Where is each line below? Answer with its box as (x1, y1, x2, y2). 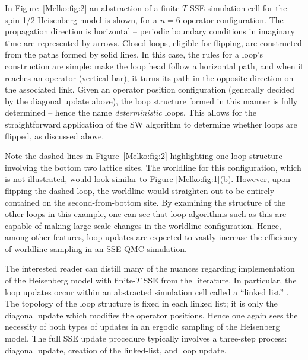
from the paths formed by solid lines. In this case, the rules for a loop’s (5, 48, 263, 60)
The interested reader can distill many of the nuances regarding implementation (5, 262, 295, 275)
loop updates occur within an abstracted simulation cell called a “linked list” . (5, 285, 289, 298)
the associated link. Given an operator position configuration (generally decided (5, 83, 294, 95)
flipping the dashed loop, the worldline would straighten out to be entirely (5, 184, 275, 196)
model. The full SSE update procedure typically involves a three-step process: (5, 332, 287, 345)
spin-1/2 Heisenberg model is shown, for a (5, 13, 158, 26)
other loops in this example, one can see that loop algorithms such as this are (5, 208, 287, 220)
